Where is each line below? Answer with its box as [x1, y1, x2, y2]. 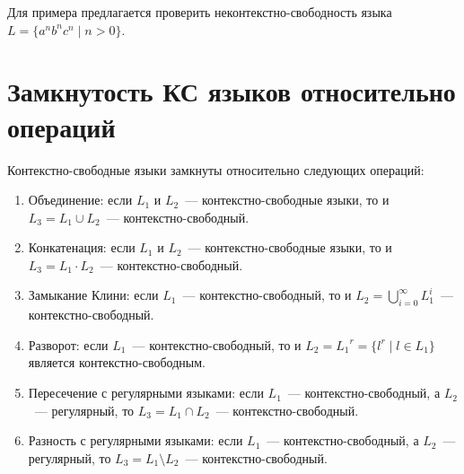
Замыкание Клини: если [28, 285, 159, 304]
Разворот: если [28, 335, 109, 354]
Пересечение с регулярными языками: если [28, 383, 264, 402]
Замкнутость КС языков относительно [7, 73, 456, 110]
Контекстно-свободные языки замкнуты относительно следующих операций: [7, 160, 425, 179]
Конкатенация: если [28, 238, 136, 257]
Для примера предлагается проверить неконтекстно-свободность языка [7, 3, 392, 21]
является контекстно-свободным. [28, 353, 206, 372]
